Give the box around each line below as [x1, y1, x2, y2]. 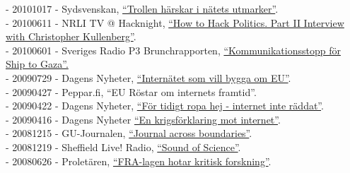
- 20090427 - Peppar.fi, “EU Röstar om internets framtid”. [6, 84, 257, 99]
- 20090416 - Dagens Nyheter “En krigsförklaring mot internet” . [6, 112, 281, 126]
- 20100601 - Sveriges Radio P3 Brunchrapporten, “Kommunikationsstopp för [6, 42, 341, 57]
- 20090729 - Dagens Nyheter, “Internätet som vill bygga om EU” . [6, 70, 291, 85]
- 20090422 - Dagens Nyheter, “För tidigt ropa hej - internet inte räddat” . [6, 98, 324, 113]
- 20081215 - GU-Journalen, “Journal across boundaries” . [6, 126, 252, 141]
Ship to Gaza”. [6, 56, 69, 71]
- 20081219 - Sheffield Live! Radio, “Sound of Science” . [6, 139, 241, 154]
